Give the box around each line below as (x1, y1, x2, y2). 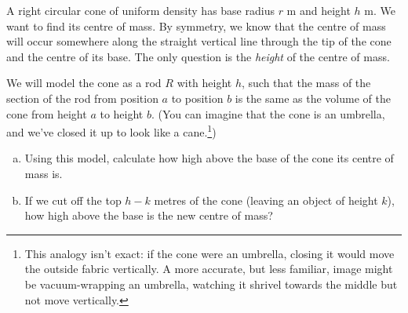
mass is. (24, 166, 63, 181)
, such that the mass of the (242, 75, 371, 91)
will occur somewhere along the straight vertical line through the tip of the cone (6, 33, 392, 49)
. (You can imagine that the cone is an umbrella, (151, 105, 385, 122)
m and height (286, 2, 351, 18)
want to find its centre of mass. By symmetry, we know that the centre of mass (6, 17, 386, 34)
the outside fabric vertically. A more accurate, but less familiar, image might (24, 260, 393, 277)
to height (100, 105, 144, 122)
